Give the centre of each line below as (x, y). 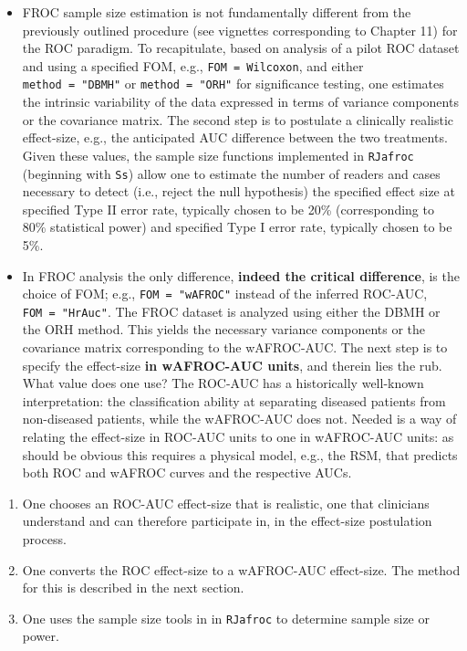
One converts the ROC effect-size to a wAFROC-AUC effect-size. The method (241, 569)
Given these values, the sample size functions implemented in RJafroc (218, 155)
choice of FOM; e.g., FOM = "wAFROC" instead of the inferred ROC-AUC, (225, 294)
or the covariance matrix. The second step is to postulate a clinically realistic (238, 119)
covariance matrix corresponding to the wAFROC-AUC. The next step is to (235, 347)
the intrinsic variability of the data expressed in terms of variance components (240, 102)
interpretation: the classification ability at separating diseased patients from (234, 400)
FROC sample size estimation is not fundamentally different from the (217, 12)
